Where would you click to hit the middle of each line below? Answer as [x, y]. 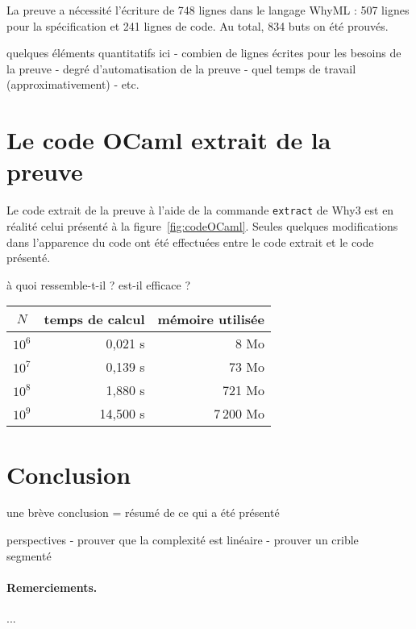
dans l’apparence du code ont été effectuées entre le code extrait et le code [190, 242]
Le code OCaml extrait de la [169, 140]
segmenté [29, 555]
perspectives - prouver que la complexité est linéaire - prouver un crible [183, 540]
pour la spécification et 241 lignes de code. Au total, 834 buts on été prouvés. [198, 25]
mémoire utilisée [211, 319]
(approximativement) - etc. [73, 84]
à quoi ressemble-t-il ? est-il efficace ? [99, 284]
